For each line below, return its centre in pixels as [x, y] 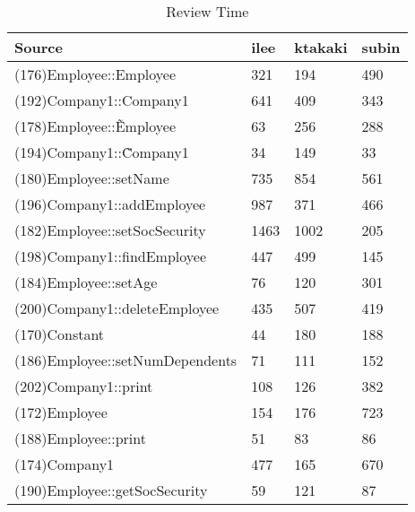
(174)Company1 [65, 464]
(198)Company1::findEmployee [111, 256]
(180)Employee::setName [92, 178]
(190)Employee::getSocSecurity [111, 490]
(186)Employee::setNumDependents [126, 360]
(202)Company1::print [84, 386]
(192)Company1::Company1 [102, 100]
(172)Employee [61, 412]
